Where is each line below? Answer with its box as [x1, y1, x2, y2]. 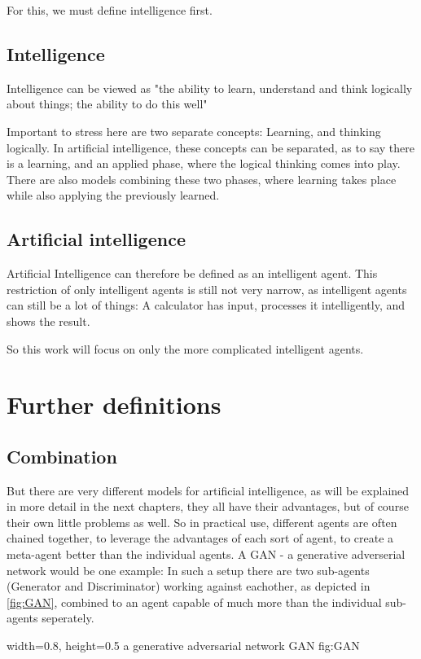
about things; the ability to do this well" [7, 95, 208, 112]
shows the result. [7, 312, 90, 329]
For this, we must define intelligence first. [7, 2, 213, 18]
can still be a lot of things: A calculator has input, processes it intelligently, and [7, 297, 406, 314]
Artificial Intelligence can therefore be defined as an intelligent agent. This [7, 265, 378, 282]
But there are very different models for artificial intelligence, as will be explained [7, 481, 410, 499]
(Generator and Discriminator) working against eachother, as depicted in [7, 578, 371, 595]
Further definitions [7, 388, 221, 421]
